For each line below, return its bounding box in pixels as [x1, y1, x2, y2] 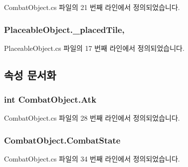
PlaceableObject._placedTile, [4, 23, 125, 35]
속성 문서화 [4, 67, 56, 82]
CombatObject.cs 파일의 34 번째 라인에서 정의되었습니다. [4, 154, 180, 164]
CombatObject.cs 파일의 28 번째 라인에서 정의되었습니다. [4, 113, 180, 123]
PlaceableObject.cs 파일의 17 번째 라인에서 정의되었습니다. [4, 42, 185, 53]
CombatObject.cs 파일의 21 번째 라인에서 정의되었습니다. [4, 2, 180, 12]
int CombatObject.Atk [4, 93, 97, 106]
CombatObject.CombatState [4, 134, 121, 146]
